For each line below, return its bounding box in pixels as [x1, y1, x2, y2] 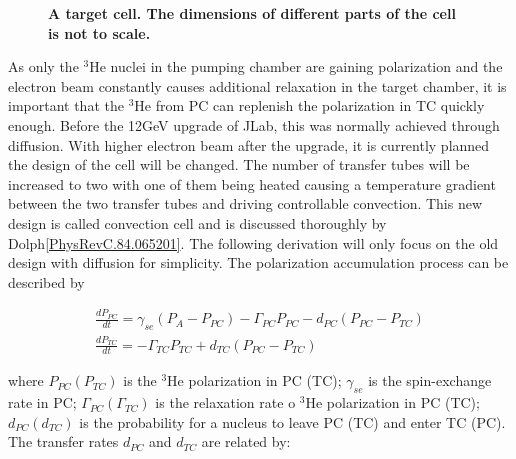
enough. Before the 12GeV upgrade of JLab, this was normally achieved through [8, 114, 500, 135]
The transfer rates [8, 431, 119, 452]
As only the [8, 56, 79, 77]
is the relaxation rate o [155, 392, 296, 413]
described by [8, 271, 85, 292]
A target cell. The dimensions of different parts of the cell [48, 3, 456, 23]
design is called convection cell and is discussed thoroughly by [8, 212, 387, 233]
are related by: [201, 431, 291, 452]
